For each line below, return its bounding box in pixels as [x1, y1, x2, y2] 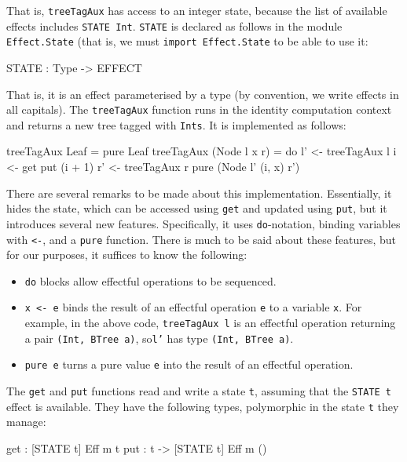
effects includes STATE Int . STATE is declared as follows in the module [6, 17, 343, 34]
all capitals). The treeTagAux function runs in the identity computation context [6, 101, 392, 118]
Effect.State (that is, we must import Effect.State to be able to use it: [6, 33, 368, 49]
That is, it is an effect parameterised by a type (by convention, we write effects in [6, 85, 399, 102]
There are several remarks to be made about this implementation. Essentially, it [6, 184, 392, 201]
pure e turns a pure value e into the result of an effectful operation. [24, 356, 354, 373]
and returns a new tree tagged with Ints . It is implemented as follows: [6, 116, 346, 133]
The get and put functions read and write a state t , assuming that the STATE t [6, 383, 391, 399]
